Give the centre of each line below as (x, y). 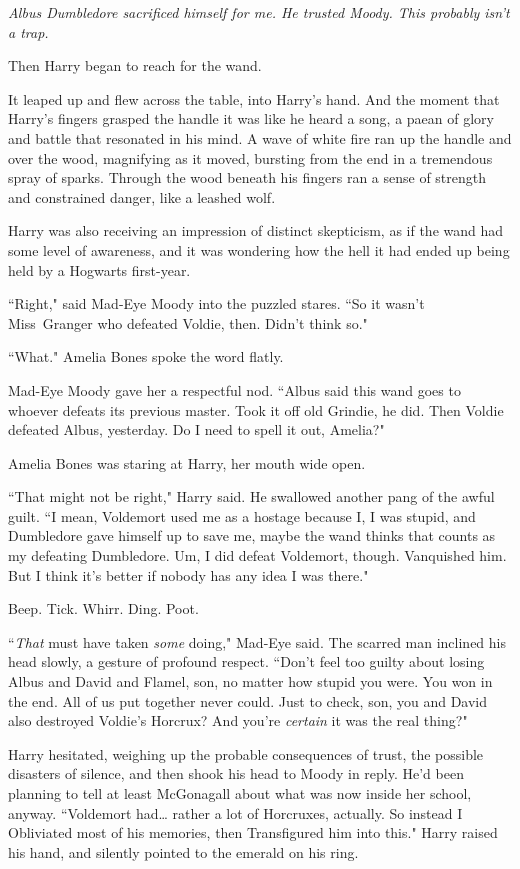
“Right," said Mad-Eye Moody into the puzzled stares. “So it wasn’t (216, 303)
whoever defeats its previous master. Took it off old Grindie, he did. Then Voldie (256, 409)
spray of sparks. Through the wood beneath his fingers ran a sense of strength (247, 177)
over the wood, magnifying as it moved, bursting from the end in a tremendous (250, 157)
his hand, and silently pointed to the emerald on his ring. (183, 851)
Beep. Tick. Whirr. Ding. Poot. (103, 608)
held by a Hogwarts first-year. (99, 269)
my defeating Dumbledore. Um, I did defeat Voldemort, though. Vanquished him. (257, 555)
